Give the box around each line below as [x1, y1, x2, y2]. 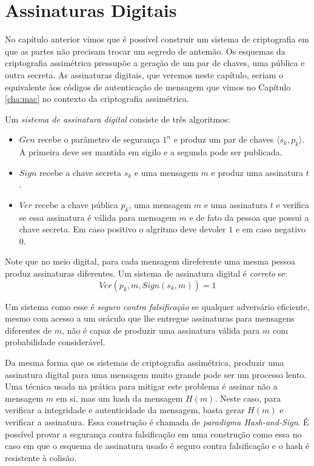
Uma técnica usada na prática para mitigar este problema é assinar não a [5, 380, 278, 393]
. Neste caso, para [215, 391, 281, 404]
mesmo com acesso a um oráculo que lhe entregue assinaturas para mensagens [5, 312, 295, 325]
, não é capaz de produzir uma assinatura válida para [62, 323, 260, 336]
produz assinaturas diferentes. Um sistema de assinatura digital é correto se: [5, 267, 288, 280]
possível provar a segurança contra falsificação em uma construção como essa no [5, 427, 302, 440]
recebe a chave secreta [39, 166, 122, 178]
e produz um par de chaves [173, 133, 274, 146]
